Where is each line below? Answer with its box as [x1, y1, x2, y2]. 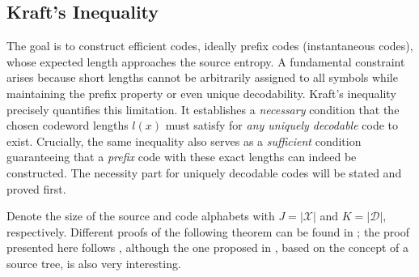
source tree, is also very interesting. [6, 254, 181, 271]
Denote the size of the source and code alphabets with [6, 207, 275, 224]
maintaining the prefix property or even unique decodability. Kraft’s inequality [6, 84, 396, 101]
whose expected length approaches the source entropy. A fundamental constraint [6, 53, 405, 70]
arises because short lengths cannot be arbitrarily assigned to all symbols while [6, 69, 398, 86]
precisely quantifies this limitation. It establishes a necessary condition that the [6, 100, 400, 117]
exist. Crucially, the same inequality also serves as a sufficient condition [6, 132, 362, 149]
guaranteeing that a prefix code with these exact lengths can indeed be [6, 148, 357, 165]
